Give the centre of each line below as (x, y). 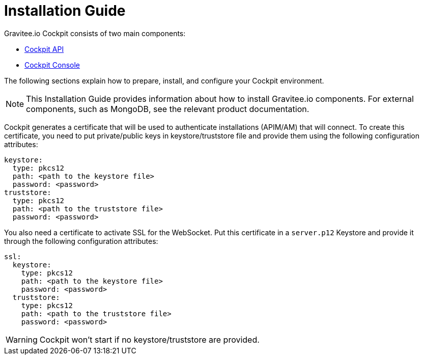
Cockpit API (44, 49)
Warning (22, 339)
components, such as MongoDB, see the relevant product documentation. (168, 109)
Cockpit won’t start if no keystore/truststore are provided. (149, 339)
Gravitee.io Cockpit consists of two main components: (95, 33)
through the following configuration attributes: (81, 241)
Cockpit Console (52, 65)
